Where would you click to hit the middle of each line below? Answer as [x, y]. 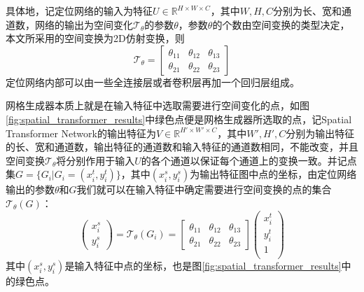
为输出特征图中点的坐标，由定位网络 [273, 174]
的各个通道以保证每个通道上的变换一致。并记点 [249, 160]
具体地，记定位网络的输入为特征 [79, 11]
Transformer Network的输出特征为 [81, 133]
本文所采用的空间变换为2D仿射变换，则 [95, 38]
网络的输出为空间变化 [84, 24]
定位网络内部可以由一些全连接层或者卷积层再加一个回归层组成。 [153, 82]
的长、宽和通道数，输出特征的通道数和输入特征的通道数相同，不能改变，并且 [182, 147]
